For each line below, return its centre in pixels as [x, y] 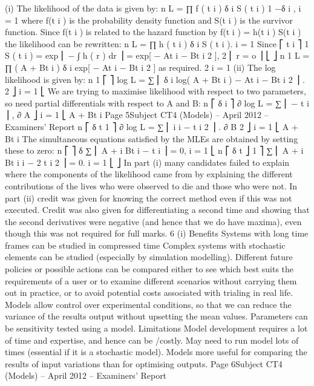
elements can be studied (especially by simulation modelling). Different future [149, 257]
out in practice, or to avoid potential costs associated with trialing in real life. [149, 293]
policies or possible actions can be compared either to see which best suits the [149, 269]
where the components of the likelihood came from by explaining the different [149, 174]
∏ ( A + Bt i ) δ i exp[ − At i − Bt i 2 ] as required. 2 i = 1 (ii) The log [140, 67]
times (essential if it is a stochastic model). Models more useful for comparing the [156, 352]
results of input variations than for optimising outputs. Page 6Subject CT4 [144, 363]
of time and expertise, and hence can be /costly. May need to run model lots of [152, 340]
